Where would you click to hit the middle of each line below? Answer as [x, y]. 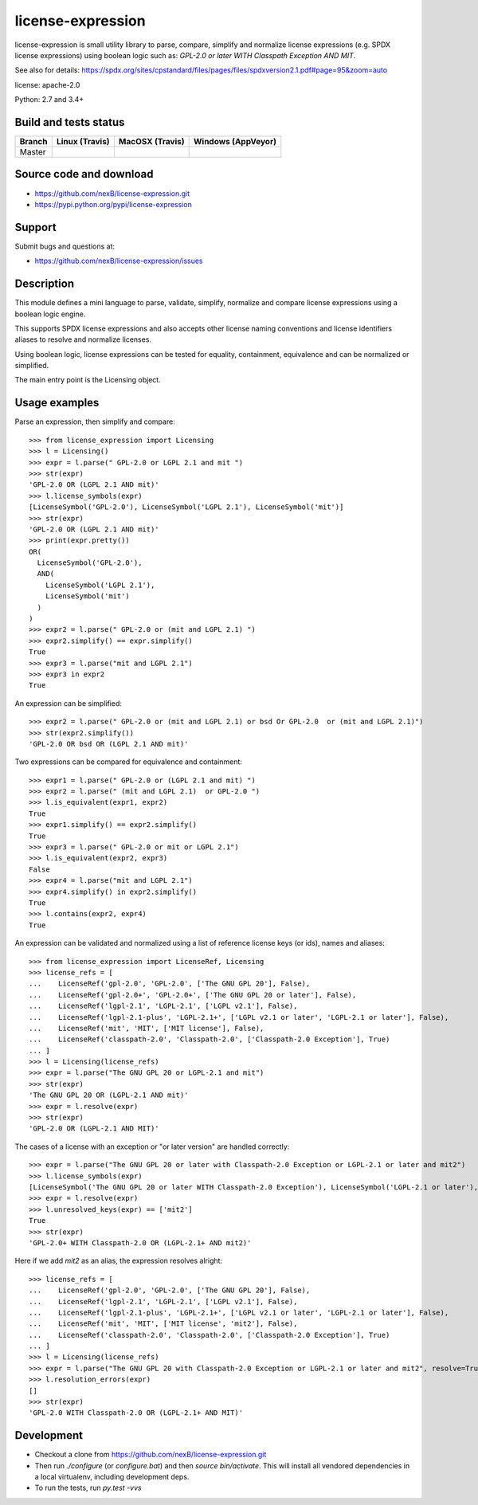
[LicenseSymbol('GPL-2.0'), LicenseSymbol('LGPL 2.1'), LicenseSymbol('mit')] [186, 507]
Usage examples [57, 403]
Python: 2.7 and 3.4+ [49, 100]
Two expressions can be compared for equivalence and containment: [129, 762]
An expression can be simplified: [69, 703]
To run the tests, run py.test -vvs [88, 1488]
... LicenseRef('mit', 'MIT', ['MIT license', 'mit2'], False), [163, 1324]
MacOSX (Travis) [151, 142]
